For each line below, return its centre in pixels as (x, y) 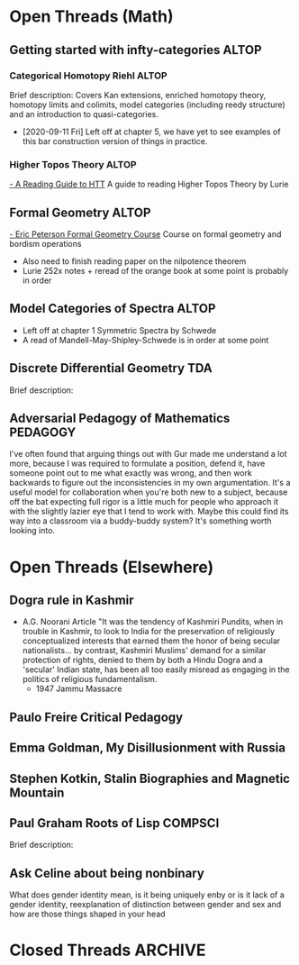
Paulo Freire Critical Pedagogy (96, 717)
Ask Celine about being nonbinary (107, 873)
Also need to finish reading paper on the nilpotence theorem (134, 261)
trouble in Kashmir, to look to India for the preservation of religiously (149, 632)
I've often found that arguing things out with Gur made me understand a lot (148, 454)
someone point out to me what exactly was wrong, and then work (131, 473)
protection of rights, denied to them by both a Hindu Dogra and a (143, 660)
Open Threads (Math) (91, 17)
